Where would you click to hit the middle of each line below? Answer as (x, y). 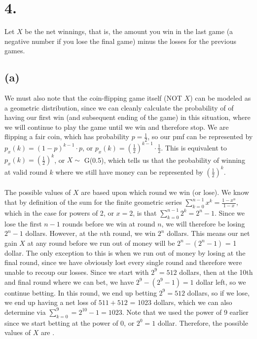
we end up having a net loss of (51, 302)
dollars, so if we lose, (218, 292)
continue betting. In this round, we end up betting (81, 292)
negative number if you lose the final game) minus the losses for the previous (120, 41)
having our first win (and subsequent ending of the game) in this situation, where (128, 117)
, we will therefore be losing (203, 223)
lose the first (23, 223)
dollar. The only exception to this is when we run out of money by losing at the (125, 252)
